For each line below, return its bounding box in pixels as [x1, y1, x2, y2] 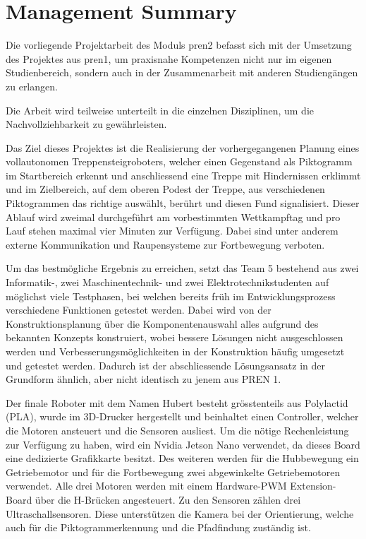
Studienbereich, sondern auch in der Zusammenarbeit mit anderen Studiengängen [6, 65, 358, 80]
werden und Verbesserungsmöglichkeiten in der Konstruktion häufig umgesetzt [6, 344, 345, 358]
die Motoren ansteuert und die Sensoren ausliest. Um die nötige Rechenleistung [6, 422, 349, 437]
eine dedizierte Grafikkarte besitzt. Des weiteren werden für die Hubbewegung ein [6, 451, 359, 466]
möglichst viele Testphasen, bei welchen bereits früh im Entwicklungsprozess [6, 288, 336, 303]
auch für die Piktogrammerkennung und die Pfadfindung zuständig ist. [6, 520, 311, 535]
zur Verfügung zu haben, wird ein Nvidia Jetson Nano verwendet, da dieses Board [6, 437, 360, 451]
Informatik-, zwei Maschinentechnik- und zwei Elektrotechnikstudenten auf [6, 275, 329, 290]
